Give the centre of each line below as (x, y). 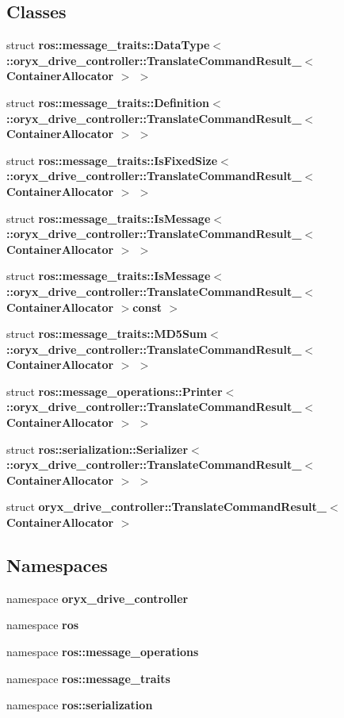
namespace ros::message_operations (103, 652)
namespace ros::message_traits (88, 678)
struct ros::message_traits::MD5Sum (107, 334)
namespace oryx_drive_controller (97, 598)
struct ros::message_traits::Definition (108, 102)
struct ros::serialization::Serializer (97, 449)
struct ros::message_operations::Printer (115, 391)
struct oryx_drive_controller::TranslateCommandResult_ (167, 507)
